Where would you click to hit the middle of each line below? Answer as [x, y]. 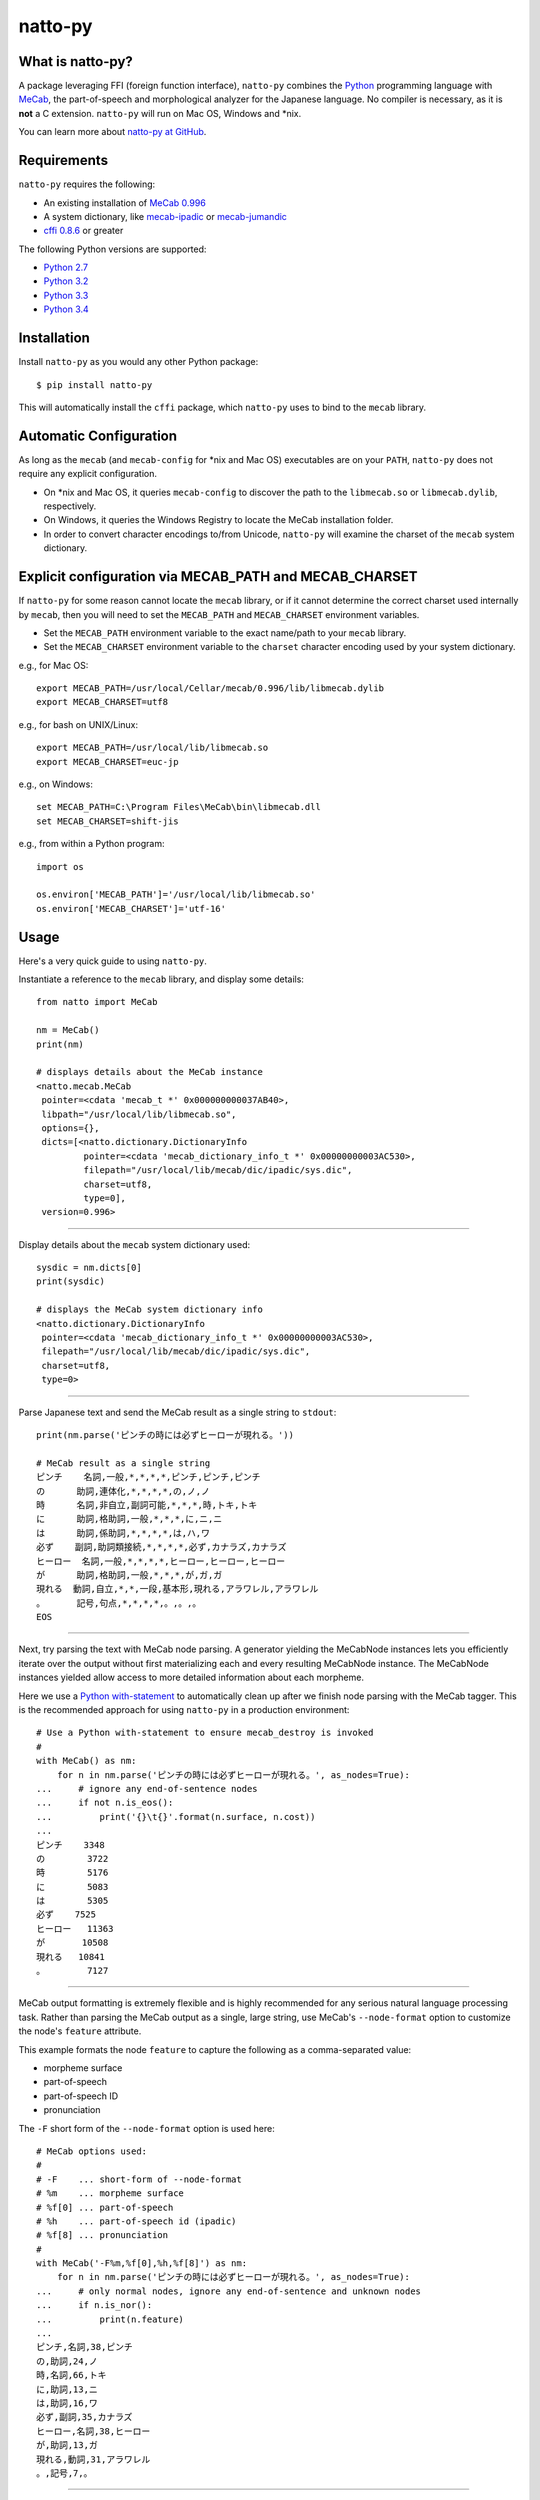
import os [60, 866]
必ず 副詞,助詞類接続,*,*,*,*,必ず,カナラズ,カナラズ [161, 1547]
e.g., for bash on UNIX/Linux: [78, 724]
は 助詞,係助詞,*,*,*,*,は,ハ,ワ [123, 1533]
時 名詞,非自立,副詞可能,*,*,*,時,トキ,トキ [147, 1504]
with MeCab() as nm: [86, 1761]
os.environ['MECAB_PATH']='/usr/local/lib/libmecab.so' [176, 894]
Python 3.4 [66, 309]
